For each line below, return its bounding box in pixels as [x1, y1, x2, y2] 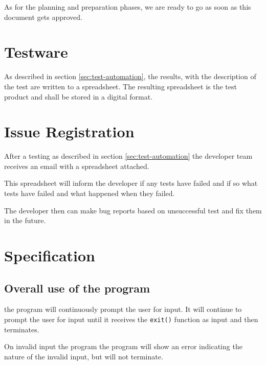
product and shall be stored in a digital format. [4, 91, 153, 102]
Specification [4, 245, 95, 265]
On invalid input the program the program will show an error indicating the [4, 341, 242, 352]
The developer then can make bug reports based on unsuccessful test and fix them [4, 205, 262, 215]
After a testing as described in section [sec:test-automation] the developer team [4, 151, 253, 161]
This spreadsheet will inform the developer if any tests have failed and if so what [4, 178, 258, 188]
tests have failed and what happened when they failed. [4, 188, 175, 198]
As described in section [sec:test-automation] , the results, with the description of [4, 71, 256, 82]
